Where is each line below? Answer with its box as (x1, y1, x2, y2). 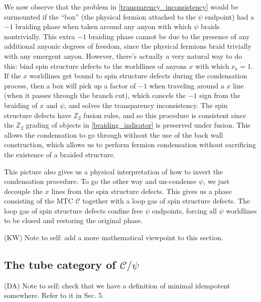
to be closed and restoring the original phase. (4, 215, 143, 226)
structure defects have (4, 110, 71, 120)
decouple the (4, 185, 43, 196)
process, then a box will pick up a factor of (4, 80, 136, 90)
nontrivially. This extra (4, 31, 75, 41)
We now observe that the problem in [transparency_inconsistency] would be (4, 2, 238, 12)
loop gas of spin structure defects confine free (4, 205, 143, 216)
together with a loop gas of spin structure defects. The (82, 195, 250, 206)
